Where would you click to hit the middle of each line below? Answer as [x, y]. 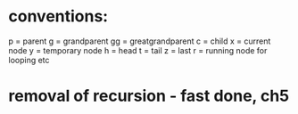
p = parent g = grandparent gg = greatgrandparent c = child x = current [140, 41]
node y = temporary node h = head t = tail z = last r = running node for [138, 50]
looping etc [29, 60]
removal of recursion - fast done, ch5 [149, 96]
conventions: [58, 16]
